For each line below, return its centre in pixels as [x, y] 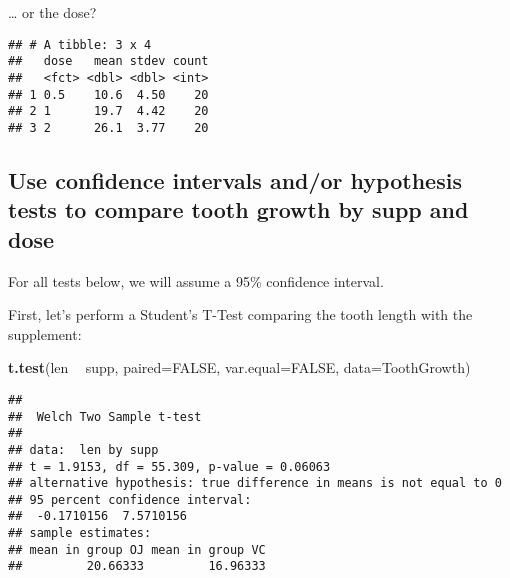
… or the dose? [52, 12]
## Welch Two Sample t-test [105, 416]
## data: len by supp [83, 449]
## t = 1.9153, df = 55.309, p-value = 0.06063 [169, 466]
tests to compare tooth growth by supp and [238, 209]
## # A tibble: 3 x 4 [80, 44]
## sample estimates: [80, 533]
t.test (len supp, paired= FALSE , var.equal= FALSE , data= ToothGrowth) [239, 367]
